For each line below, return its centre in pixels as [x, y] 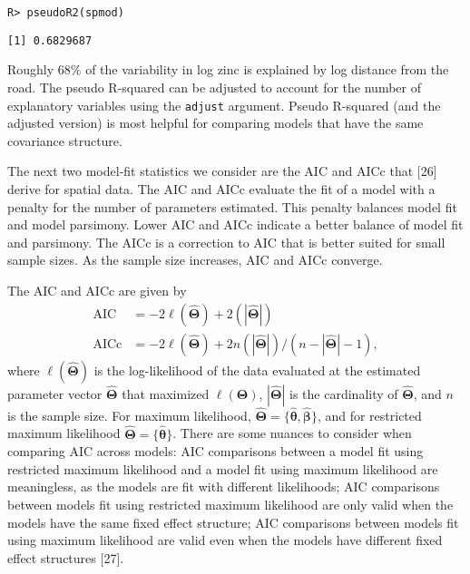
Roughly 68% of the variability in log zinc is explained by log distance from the [228, 69]
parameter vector [55, 393]
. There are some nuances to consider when [292, 433]
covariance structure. [65, 140]
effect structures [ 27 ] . [66, 557]
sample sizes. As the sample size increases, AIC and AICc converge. [195, 260]
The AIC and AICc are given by [97, 290]
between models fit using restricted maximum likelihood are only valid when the [230, 504]
